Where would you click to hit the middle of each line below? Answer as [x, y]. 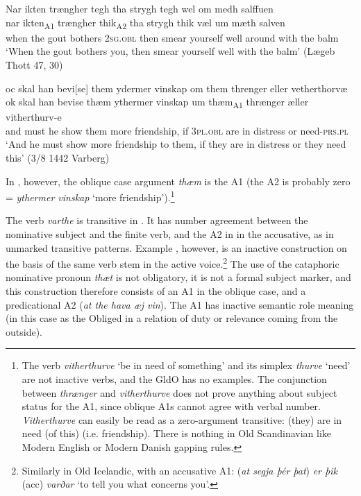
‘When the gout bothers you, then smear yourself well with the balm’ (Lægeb [170, 51]
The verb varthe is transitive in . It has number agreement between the [157, 220]
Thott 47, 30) [34, 64]
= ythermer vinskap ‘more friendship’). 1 [90, 196]
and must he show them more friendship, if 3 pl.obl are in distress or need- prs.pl [177, 130]
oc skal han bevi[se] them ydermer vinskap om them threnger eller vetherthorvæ [177, 88]
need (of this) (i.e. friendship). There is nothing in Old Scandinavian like [177, 433]
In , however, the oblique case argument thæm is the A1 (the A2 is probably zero [178, 181]
